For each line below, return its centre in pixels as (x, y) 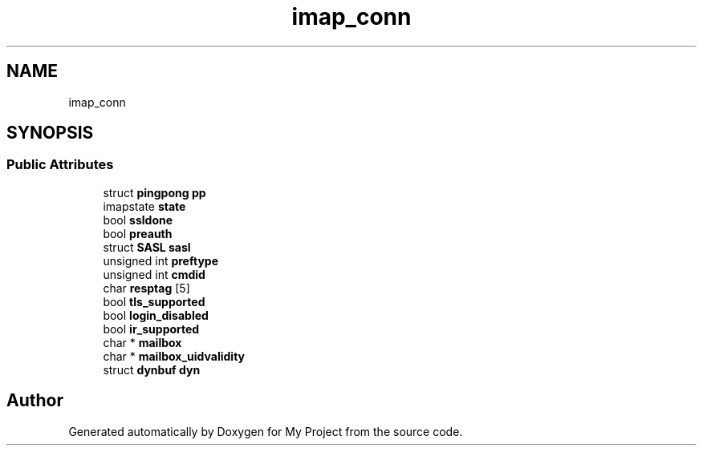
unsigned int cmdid (154, 274)
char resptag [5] (146, 288)
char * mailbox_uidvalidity (174, 356)
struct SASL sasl (147, 247)
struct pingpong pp (154, 192)
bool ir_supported (151, 329)
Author (35, 401)
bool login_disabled (156, 315)
